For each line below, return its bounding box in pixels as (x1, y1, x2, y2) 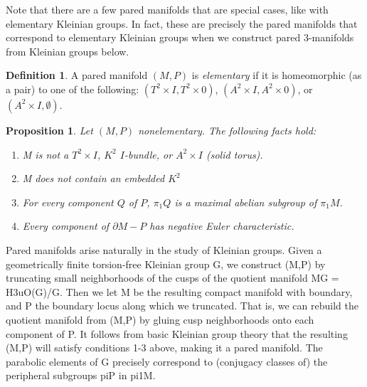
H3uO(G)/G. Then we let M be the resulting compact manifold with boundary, (6, 284, 353, 299)
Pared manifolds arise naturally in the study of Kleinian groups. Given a (6, 242, 322, 257)
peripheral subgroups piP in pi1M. (6, 368, 156, 383)
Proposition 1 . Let (6, 122, 93, 137)
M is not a (22, 147, 69, 161)
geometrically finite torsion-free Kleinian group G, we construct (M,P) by (6, 256, 326, 271)
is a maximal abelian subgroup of (174, 194, 317, 209)
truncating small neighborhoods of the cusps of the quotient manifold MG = (6, 270, 339, 285)
